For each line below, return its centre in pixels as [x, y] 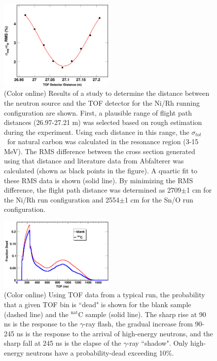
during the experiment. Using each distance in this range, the [97, 132]
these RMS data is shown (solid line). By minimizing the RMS [99, 180]
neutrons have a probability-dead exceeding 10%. [100, 352]
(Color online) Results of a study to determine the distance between [107, 93]
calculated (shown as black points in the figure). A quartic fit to [101, 171]
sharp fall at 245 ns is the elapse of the [63, 343]
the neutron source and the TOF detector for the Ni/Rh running [102, 102]
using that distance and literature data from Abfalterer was [94, 161]
